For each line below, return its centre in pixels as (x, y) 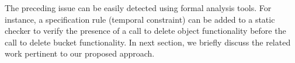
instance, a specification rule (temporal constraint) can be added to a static (140, 19)
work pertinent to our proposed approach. (80, 53)
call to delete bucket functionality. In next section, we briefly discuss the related (148, 42)
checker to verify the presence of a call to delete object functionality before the (145, 31)
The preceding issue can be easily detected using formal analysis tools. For (138, 8)
